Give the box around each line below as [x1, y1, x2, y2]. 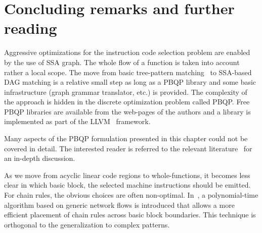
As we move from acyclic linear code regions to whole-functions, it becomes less [4, 169, 250, 180]
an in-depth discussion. [4, 153, 75, 163]
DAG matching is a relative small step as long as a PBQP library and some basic [4, 77, 256, 87]
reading [4, 18, 57, 38]
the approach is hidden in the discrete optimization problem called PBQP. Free [4, 96, 250, 107]
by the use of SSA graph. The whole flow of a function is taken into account [4, 56, 240, 67]
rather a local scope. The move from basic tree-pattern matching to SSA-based [4, 67, 252, 77]
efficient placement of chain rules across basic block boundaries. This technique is [4, 209, 256, 220]
